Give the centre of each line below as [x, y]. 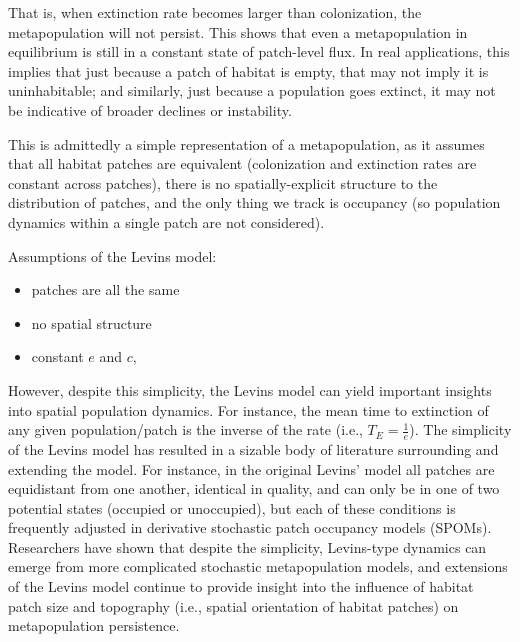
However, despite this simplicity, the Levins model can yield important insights [250, 389]
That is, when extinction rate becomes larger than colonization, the [215, 12]
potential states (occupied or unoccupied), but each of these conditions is [232, 507]
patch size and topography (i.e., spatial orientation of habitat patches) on [233, 605]
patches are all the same [105, 289]
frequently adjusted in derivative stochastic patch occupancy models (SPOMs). [250, 527]
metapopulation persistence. [94, 625]
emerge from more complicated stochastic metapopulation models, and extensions [258, 566]
